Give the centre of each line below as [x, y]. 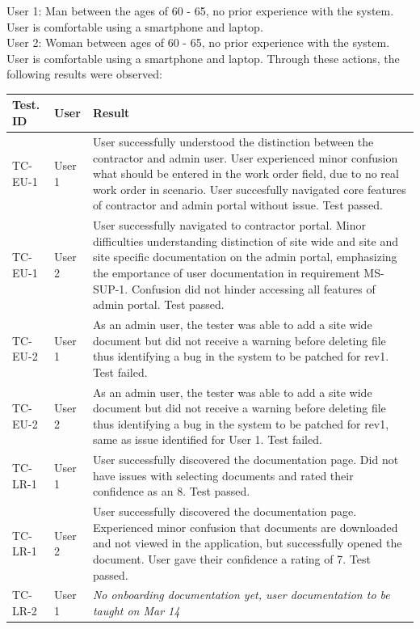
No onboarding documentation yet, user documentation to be [241, 595]
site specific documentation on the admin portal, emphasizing [245, 257]
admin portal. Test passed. [158, 304]
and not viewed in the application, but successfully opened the [247, 543]
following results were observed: [84, 74]
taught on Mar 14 [136, 611]
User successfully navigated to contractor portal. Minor [229, 225]
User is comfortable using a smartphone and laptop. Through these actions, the [203, 58]
